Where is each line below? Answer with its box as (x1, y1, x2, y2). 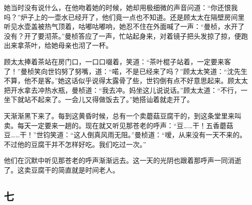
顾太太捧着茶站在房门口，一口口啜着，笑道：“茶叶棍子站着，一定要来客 (4, 56, 231, 66)
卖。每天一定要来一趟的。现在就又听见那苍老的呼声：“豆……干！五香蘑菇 (4, 120, 234, 130)
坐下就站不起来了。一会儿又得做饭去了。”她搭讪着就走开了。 (4, 94, 194, 104)
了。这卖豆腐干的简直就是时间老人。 (4, 164, 119, 175)
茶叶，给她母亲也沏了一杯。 (24, 40, 112, 50)
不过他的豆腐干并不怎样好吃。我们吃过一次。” (4, 139, 146, 149)
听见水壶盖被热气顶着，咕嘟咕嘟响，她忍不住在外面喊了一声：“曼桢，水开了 (4, 21, 245, 31)
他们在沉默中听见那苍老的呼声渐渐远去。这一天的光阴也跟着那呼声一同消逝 (4, 155, 241, 165)
